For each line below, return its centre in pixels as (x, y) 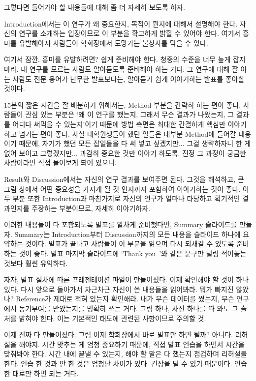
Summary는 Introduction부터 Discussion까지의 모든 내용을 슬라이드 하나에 (128, 234)
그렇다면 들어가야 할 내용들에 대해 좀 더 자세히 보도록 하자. (95, 7)
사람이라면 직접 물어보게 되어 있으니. (60, 162)
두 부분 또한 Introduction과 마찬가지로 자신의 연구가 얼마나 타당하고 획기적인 (122, 198)
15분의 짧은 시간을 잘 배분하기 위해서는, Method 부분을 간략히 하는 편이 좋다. (123, 104)
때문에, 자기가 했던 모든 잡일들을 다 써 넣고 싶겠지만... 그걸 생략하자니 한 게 (135, 143)
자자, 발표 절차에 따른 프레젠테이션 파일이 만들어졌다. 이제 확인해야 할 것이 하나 (126, 279)
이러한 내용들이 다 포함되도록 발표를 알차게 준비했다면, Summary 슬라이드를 (121, 224)
